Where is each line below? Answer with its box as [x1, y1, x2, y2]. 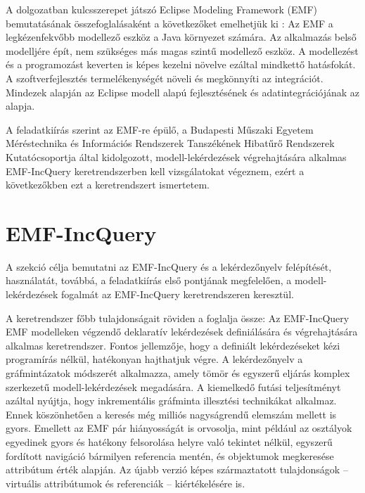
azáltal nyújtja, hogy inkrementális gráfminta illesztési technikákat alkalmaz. [6, 393, 337, 408]
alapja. [6, 98, 35, 113]
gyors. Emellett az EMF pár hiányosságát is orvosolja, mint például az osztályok [6, 421, 352, 435]
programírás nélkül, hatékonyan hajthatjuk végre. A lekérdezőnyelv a [6, 352, 303, 366]
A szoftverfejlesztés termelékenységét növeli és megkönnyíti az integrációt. [6, 70, 324, 85]
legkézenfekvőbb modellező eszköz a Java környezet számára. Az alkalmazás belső [6, 30, 357, 44]
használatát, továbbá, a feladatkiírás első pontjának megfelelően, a [6, 273, 292, 288]
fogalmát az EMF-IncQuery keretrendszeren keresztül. [61, 287, 294, 302]
